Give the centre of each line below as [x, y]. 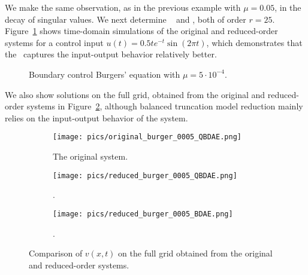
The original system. [90, 156]
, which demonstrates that [254, 42]
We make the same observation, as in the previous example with [123, 7]
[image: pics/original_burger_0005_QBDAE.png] [147, 137]
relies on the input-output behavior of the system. [96, 117]
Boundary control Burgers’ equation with [105, 74]
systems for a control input [54, 42]
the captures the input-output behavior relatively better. [111, 54]
